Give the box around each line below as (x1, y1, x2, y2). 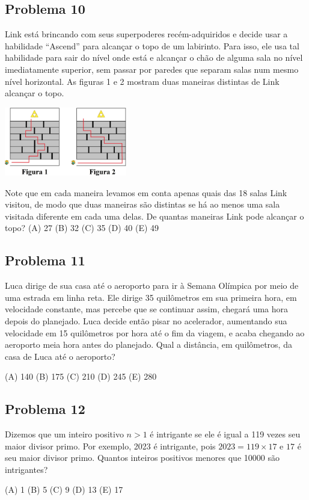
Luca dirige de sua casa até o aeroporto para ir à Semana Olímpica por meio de (5, 279, 299, 292)
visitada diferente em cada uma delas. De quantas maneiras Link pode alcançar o (5, 209, 304, 222)
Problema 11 (5, 251, 85, 270)
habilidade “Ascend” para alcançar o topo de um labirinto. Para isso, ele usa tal (5, 39, 299, 52)
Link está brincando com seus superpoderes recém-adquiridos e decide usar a (5, 28, 288, 40)
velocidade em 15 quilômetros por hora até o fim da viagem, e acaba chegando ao (5, 326, 305, 339)
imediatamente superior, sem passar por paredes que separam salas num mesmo (5, 63, 299, 75)
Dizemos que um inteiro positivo (5, 428, 124, 440)
